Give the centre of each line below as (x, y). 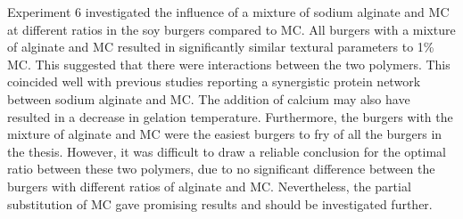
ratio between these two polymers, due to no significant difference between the (221, 169)
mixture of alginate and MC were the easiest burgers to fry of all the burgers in (225, 134)
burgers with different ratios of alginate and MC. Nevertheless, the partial (209, 186)
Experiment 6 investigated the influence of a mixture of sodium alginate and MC (228, 12)
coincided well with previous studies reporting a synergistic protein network (214, 81)
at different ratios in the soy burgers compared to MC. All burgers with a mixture (231, 29)
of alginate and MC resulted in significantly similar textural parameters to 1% (221, 47)
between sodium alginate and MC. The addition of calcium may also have (209, 98)
